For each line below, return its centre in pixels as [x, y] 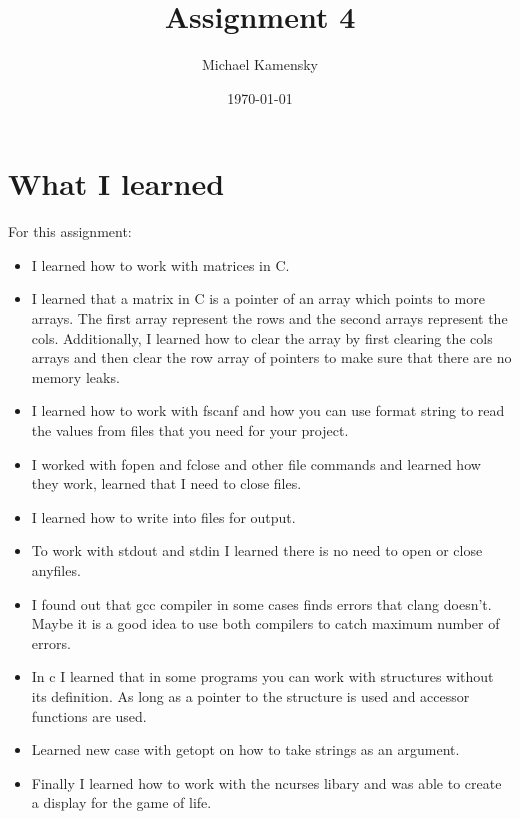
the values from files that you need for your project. [190, 430]
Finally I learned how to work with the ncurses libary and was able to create [266, 782]
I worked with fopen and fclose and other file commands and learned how [256, 463]
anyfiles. [56, 569]
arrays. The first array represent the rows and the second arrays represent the [269, 318]
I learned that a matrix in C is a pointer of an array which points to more [258, 298]
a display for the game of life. [121, 802]
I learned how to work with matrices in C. [160, 264]
